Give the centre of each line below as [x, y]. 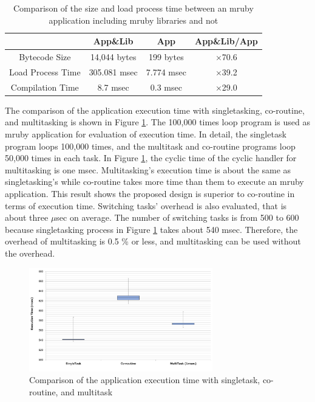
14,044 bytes [113, 57]
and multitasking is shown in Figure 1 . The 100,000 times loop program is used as [157, 122]
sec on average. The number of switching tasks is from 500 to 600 [178, 217]
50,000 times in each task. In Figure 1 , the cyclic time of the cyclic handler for [151, 158]
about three [27, 217]
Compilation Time [45, 87]
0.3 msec [166, 87]
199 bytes [166, 57]
